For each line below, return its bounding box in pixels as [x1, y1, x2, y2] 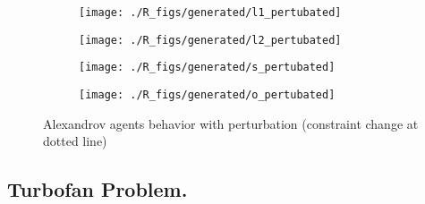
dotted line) [43, 132, 107, 150]
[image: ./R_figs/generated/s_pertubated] [79, 61, 336, 74]
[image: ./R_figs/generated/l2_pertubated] [79, 33, 342, 47]
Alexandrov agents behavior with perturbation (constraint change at [43, 114, 419, 132]
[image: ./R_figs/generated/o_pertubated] [79, 88, 336, 101]
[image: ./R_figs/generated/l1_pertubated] [79, 6, 342, 19]
